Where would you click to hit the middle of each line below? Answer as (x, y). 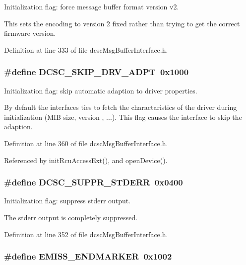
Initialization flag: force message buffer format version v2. (92, 6)
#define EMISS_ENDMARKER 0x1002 (88, 256)
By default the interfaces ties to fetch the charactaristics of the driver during (121, 107)
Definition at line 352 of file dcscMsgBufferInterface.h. (86, 234)
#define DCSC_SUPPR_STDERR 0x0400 (93, 182)
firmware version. (30, 33)
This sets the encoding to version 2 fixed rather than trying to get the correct (122, 23)
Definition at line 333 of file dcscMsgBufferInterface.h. (86, 49)
